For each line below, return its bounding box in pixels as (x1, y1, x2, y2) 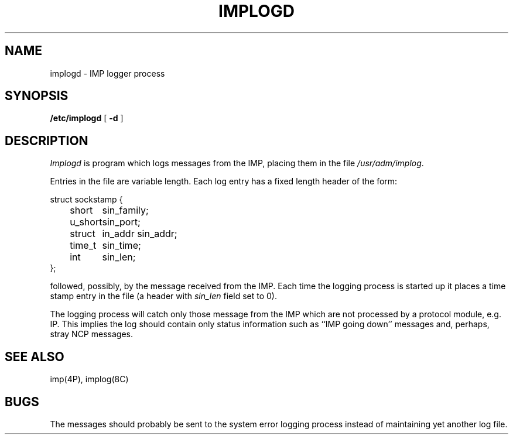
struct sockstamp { (50, 194, 123, 205)
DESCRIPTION (5, 133, 88, 148)
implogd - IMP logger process (50, 68, 165, 78)
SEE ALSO (5, 349, 64, 364)
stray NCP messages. (50, 329, 133, 339)
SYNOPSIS (5, 88, 69, 104)
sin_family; (102, 204, 149, 217)
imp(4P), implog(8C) (50, 374, 129, 385)
